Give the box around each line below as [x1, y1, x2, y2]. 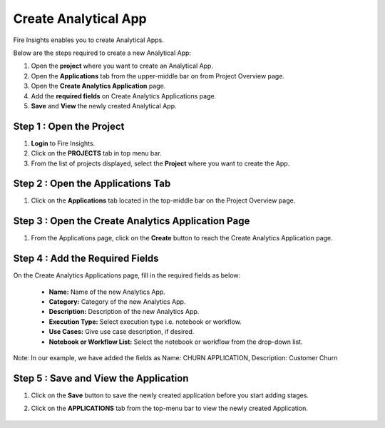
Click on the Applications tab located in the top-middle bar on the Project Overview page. [31, 196, 296, 205]
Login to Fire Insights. [31, 139, 96, 148]
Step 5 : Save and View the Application [13, 372, 189, 384]
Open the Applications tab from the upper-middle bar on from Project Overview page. [31, 71, 285, 80]
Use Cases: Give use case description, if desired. [48, 327, 195, 336]
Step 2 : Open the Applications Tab [13, 178, 171, 190]
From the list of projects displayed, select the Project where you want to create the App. [31, 159, 290, 168]
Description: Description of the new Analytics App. [48, 307, 200, 316]
